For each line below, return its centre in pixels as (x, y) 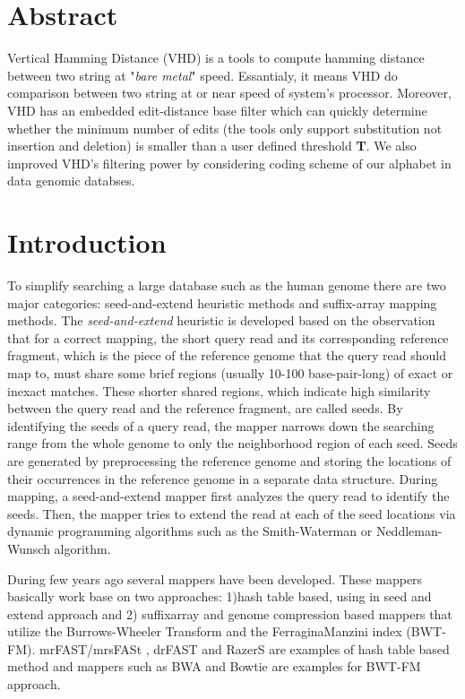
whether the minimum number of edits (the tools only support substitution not (225, 128)
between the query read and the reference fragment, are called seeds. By (205, 408)
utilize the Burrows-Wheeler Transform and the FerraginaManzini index (205, 631)
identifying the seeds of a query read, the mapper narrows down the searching (221, 425)
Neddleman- (409, 531)
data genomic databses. (71, 181)
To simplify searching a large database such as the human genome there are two (227, 285)
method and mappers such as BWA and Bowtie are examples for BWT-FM (214, 666)
